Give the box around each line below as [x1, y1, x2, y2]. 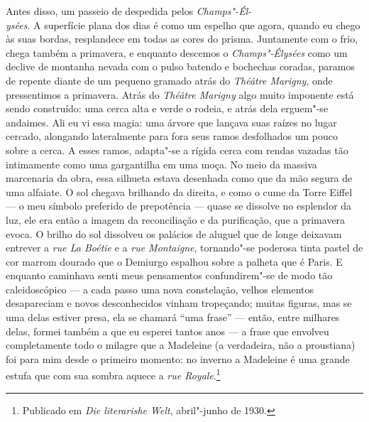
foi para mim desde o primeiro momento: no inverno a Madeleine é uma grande [6, 351, 350, 366]
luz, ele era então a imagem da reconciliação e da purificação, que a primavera [6, 212, 346, 227]
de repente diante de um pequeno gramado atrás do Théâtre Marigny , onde [6, 72, 333, 87]
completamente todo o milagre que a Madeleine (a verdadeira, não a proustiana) [6, 337, 356, 352]
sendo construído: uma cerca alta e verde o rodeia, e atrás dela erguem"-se [6, 101, 329, 116]
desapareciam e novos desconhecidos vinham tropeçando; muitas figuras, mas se [6, 296, 352, 310]
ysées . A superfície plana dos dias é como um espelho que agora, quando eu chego [6, 17, 360, 32]
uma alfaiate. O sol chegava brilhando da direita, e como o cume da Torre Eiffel [6, 184, 353, 199]
